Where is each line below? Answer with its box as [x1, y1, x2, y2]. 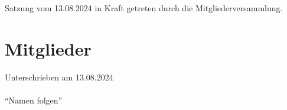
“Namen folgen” [5, 94, 63, 106]
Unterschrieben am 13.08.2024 [5, 70, 113, 83]
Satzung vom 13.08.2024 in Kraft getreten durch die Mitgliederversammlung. [5, 2, 283, 14]
